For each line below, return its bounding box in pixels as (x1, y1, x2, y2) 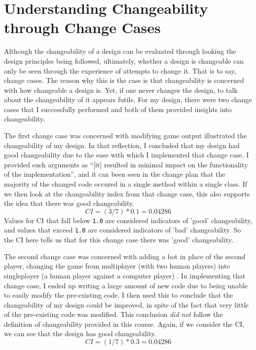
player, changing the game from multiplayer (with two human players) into (4, 261, 230, 271)
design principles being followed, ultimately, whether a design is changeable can (4, 55, 244, 66)
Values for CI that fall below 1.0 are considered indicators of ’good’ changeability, (4, 215, 253, 225)
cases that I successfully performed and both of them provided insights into (4, 104, 232, 114)
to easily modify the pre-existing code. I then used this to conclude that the (4, 290, 233, 300)
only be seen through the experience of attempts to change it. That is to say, (4, 65, 236, 76)
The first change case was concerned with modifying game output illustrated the (4, 130, 247, 141)
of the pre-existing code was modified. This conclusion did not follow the (4, 309, 223, 319)
